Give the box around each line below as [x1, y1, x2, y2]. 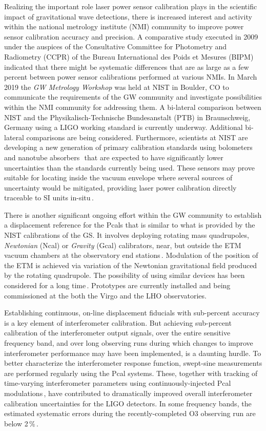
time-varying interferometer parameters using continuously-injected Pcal [4, 378, 231, 388]
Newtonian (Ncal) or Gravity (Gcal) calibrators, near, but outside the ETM [4, 239, 241, 250]
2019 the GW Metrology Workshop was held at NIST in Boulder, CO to [4, 81, 229, 92]
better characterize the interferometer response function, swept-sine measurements [4, 358, 262, 368]
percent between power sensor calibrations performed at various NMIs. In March [4, 71, 257, 82]
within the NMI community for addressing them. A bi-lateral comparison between [4, 101, 261, 112]
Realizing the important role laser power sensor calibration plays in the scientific [4, 1, 257, 11]
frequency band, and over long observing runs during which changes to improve [4, 338, 253, 348]
